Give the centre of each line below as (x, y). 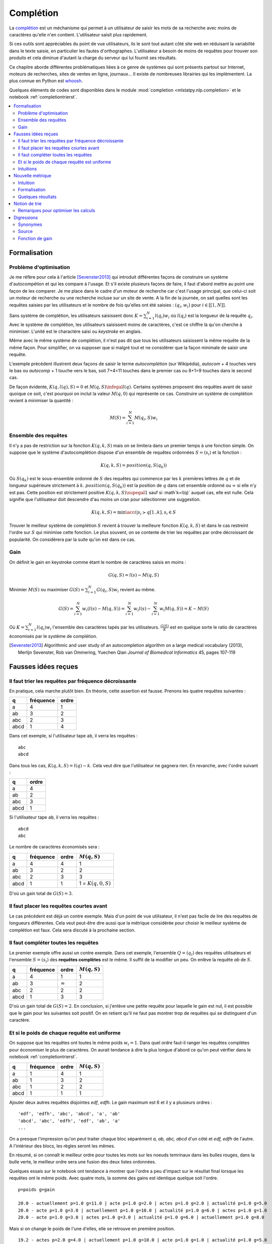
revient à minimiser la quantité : (41, 401)
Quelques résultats (37, 197)
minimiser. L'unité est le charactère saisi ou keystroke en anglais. (75, 331)
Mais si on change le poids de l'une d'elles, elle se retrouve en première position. (92, 1229)
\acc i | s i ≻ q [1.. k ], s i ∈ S (151, 513)
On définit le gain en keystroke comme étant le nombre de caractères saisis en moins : (98, 562)
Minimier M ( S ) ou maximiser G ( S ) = (47, 590)
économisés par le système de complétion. (53, 636)
